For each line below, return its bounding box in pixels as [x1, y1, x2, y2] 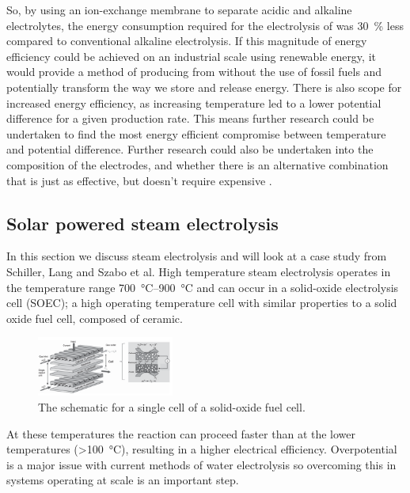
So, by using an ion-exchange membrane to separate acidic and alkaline [6, 2, 352, 17]
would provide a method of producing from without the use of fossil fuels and [6, 63, 382, 80]
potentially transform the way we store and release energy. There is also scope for [6, 78, 402, 95]
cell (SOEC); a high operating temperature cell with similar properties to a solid [6, 294, 397, 311]
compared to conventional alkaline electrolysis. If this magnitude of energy [6, 32, 367, 49]
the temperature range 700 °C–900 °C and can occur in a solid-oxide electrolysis [6, 279, 399, 295]
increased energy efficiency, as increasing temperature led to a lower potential [6, 94, 382, 111]
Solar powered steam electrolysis [6, 210, 279, 235]
